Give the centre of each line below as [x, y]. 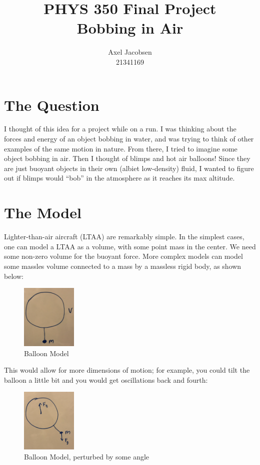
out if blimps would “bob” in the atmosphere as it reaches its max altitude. [119, 178]
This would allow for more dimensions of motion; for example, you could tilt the [127, 370]
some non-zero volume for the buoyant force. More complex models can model [123, 256]
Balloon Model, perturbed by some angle [87, 456]
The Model [43, 212]
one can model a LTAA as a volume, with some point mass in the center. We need [130, 246]
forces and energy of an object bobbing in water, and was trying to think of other [129, 139]
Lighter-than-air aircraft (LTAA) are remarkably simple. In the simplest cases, [124, 237]
